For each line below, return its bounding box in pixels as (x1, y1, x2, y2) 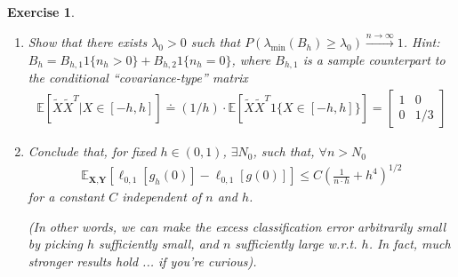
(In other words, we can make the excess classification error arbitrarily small (28, 217, 446, 235)
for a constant (28, 187, 105, 206)
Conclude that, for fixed (28, 142, 157, 161)
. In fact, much (368, 234, 451, 253)
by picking (28, 234, 83, 253)
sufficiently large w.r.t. (235, 234, 358, 253)
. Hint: (403, 33, 440, 51)
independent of (122, 187, 202, 206)
